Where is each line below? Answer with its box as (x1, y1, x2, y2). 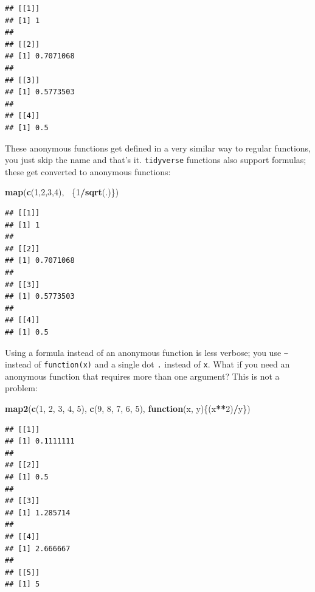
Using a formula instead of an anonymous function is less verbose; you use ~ (5, 346, 288, 358)
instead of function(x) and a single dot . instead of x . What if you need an (5, 358, 290, 371)
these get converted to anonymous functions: (5, 165, 171, 178)
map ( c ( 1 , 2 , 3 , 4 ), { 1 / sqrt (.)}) (5, 186, 119, 198)
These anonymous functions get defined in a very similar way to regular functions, (5, 141, 311, 154)
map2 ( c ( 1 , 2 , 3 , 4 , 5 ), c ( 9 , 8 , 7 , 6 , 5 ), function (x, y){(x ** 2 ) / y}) (5, 402, 251, 414)
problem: (5, 381, 38, 394)
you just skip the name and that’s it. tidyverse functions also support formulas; (5, 153, 306, 166)
